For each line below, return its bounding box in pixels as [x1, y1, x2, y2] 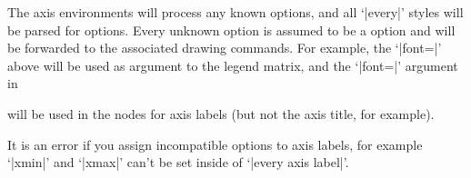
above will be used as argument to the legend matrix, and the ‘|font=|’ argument [7, 55, 458, 74]
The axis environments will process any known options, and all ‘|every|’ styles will [7, 3, 464, 21]
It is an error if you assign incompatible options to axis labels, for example [7, 134, 423, 153]
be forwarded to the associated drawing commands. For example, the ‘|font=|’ [7, 38, 442, 57]
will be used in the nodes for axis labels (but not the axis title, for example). [7, 104, 435, 123]
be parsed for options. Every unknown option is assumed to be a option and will [7, 20, 456, 39]
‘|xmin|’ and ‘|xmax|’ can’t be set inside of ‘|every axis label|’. [7, 153, 349, 172]
